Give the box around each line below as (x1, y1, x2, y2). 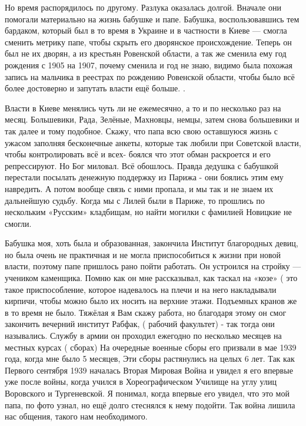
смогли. (5, 217, 32, 229)
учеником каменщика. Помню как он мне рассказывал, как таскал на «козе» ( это (5, 272, 298, 284)
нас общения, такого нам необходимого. (5, 410, 148, 422)
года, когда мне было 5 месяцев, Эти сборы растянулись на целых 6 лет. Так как (5, 352, 295, 365)
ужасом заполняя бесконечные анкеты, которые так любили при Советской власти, (5, 136, 301, 148)
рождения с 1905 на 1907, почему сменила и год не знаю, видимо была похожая (5, 58, 293, 71)
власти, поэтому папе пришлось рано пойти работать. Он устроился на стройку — (5, 260, 301, 272)
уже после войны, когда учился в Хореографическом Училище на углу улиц (5, 375, 277, 388)
